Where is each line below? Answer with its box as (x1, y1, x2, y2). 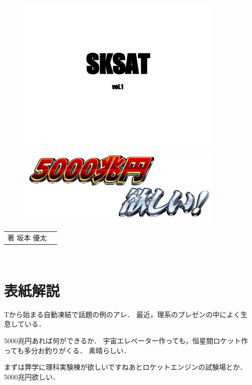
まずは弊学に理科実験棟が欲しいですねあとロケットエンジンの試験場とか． (4, 362, 247, 372)
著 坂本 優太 (7, 232, 47, 243)
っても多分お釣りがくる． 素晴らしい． (4, 345, 130, 355)
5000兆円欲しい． (4, 371, 60, 382)
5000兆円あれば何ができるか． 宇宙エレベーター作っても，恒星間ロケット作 (4, 335, 248, 346)
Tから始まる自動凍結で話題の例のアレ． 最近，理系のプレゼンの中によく (4, 309, 241, 319)
